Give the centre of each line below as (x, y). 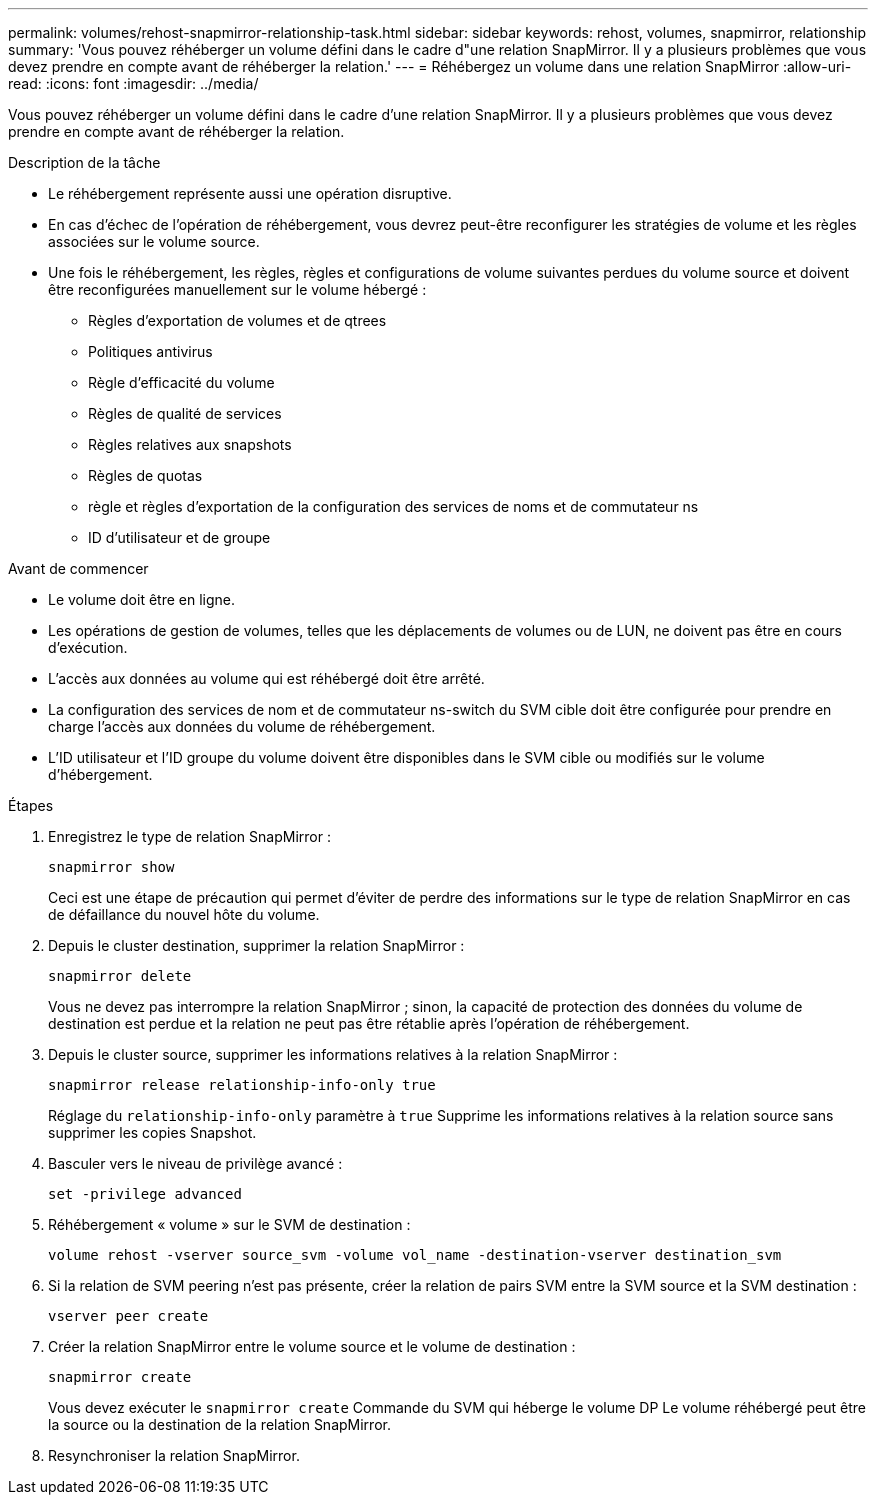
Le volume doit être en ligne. (141, 599)
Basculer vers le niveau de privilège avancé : (195, 1163)
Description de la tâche (84, 162)
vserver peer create (128, 1316)
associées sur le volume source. (154, 241)
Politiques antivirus (150, 351)
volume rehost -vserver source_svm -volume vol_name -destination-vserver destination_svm (415, 1255)
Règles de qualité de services (185, 413)
